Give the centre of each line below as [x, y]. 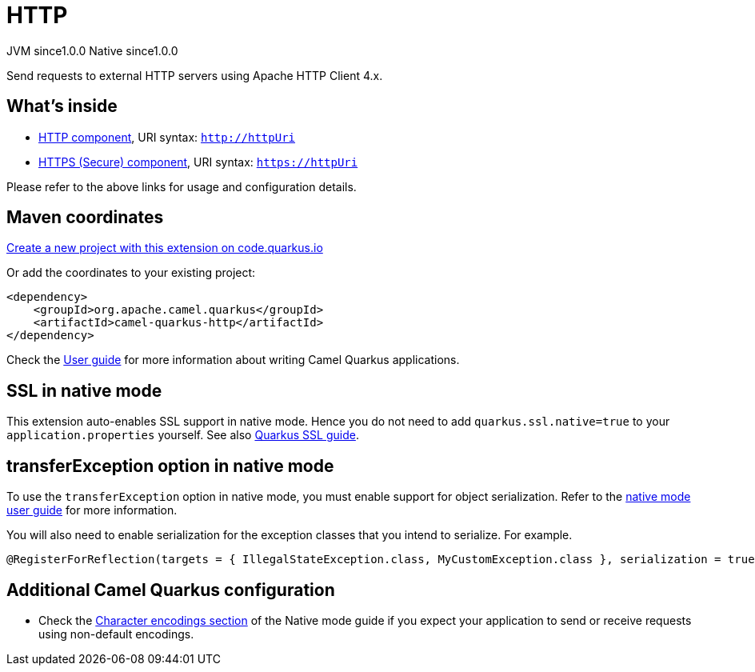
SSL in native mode [84, 390]
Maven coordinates [85, 218]
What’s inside [62, 106]
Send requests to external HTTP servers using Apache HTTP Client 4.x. [195, 75]
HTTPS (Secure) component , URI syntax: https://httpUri [198, 162]
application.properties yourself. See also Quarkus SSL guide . [183, 435]
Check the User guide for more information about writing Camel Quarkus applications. [233, 360]
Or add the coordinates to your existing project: [131, 273]
